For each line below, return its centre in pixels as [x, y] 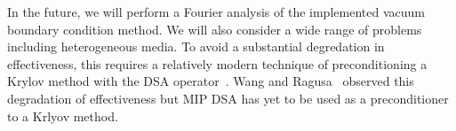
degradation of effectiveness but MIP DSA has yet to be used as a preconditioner [228, 98]
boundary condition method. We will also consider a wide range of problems [215, 29]
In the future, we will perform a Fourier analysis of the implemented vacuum [216, 12]
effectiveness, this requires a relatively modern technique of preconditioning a [217, 63]
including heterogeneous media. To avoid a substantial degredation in [196, 46]
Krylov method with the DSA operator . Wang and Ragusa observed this [211, 81]
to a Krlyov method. [63, 116]
